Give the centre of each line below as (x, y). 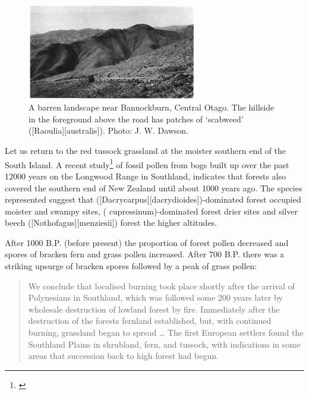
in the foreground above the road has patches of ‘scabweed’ (136, 119)
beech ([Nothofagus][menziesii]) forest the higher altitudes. (111, 223)
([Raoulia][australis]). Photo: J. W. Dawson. (109, 130)
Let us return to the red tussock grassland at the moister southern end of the (146, 151)
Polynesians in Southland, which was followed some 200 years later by (155, 297)
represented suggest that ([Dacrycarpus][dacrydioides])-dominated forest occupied (153, 199)
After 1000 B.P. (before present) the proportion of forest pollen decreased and (147, 242)
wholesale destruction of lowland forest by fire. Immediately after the (154, 309)
